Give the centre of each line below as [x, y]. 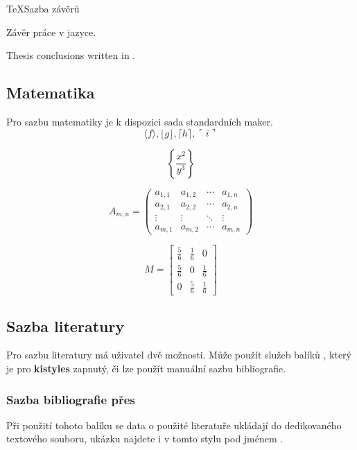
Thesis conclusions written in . [71, 55]
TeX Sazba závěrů [43, 8]
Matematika [51, 93]
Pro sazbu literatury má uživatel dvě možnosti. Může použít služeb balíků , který [179, 355]
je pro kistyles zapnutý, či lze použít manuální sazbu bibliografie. [146, 369]
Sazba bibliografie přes [71, 399]
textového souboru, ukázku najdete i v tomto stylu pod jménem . [145, 439]
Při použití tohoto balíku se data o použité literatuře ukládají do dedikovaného [174, 425]
